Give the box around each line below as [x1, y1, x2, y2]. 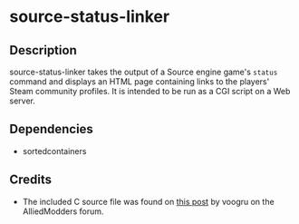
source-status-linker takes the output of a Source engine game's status [9, 66, 278, 77]
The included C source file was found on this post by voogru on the [22, 196, 275, 207]
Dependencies [9, 122, 93, 137]
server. [9, 95, 36, 106]
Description [9, 43, 77, 58]
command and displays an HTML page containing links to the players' [9, 76, 270, 87]
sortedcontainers [22, 145, 87, 156]
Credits [9, 172, 53, 188]
